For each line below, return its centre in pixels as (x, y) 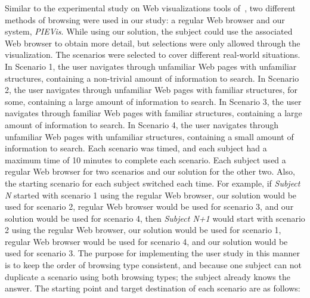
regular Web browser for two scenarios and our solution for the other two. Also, (150, 171)
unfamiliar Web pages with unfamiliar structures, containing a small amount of (149, 136)
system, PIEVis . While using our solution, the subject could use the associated (149, 31)
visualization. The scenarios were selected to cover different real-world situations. (153, 55)
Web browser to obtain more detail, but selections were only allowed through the (153, 43)
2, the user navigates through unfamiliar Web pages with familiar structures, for (151, 90)
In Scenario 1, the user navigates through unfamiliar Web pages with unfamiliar (151, 66)
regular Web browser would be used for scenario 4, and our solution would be (146, 241)
